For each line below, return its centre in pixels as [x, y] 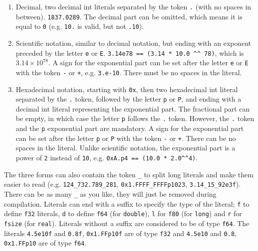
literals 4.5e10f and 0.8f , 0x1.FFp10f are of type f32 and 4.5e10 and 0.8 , [120, 233]
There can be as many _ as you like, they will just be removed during [110, 193]
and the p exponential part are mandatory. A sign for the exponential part [130, 128]
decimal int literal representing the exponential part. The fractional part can [133, 108]
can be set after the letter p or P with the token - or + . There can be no [126, 138]
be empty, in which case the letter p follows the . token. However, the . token [135, 118]
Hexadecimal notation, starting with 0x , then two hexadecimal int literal [127, 89]
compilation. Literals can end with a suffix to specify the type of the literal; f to [127, 203]
